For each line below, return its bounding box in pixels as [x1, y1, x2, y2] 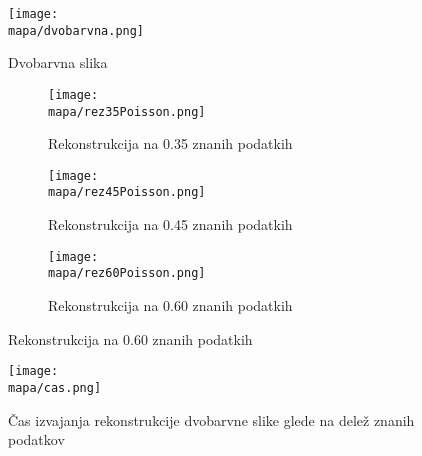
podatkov [8, 429, 65, 450]
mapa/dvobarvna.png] [8, 23, 145, 38]
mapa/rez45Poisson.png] [48, 185, 206, 200]
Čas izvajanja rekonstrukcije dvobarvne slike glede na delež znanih [8, 409, 415, 430]
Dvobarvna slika [8, 52, 108, 73]
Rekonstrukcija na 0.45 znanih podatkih [48, 214, 293, 235]
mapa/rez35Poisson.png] [48, 104, 206, 119]
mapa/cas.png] [8, 380, 102, 395]
